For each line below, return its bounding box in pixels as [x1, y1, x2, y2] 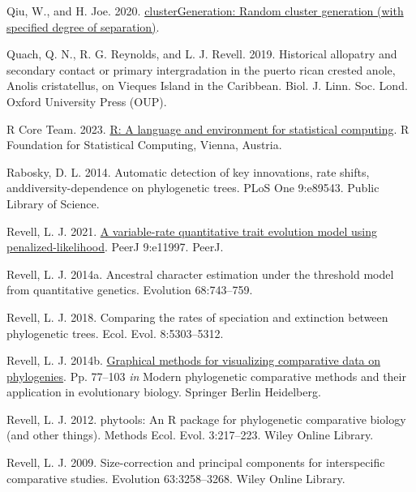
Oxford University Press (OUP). [6, 92, 167, 109]
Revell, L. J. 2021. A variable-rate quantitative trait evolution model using [6, 222, 377, 239]
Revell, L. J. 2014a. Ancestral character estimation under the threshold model [6, 265, 394, 282]
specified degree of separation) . [6, 18, 160, 35]
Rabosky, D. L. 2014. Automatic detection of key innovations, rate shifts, [6, 163, 370, 180]
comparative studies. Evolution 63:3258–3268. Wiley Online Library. [6, 469, 345, 486]
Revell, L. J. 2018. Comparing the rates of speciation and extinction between [6, 308, 388, 325]
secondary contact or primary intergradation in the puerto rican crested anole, [6, 61, 396, 78]
